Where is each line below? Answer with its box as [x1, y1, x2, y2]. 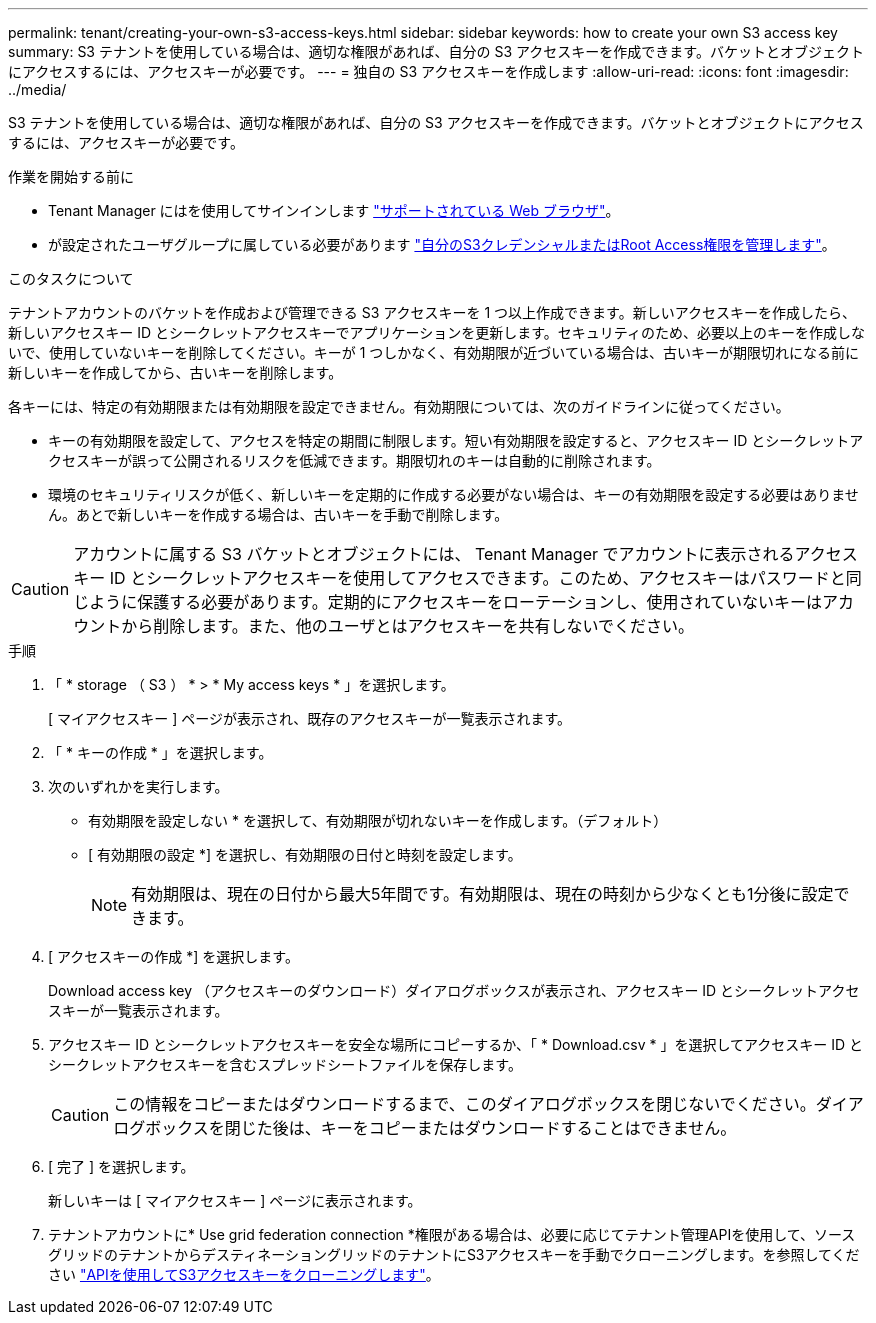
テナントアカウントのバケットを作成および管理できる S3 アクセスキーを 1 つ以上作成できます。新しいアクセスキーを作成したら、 [8, 304, 856, 321]
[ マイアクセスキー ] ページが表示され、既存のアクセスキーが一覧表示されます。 [48, 710, 572, 727]
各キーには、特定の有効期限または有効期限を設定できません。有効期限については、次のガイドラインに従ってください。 [8, 398, 790, 415]
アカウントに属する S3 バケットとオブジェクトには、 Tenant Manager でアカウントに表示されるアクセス [73, 544, 858, 564]
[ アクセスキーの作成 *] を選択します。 [48, 948, 299, 965]
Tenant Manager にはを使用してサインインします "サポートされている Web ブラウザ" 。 [48, 202, 620, 219]
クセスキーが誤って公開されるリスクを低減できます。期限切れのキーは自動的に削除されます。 [48, 452, 661, 469]
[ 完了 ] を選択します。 [48, 1158, 195, 1175]
